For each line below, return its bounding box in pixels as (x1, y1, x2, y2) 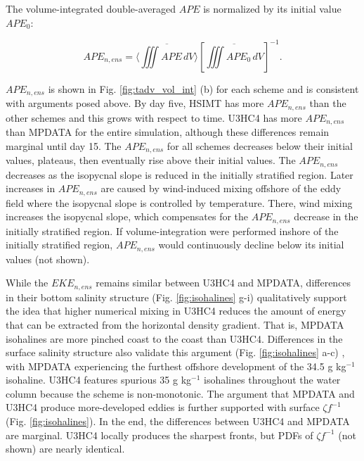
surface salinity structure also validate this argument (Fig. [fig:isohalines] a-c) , (6, 345, 345, 360)
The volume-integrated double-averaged (6, 1, 176, 15)
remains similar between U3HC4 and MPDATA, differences (96, 275, 351, 290)
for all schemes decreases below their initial (167, 138, 353, 153)
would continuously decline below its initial (158, 237, 344, 252)
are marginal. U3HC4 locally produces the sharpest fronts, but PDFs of (6, 427, 313, 442)
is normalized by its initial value (203, 1, 342, 15)
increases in (6, 181, 56, 196)
